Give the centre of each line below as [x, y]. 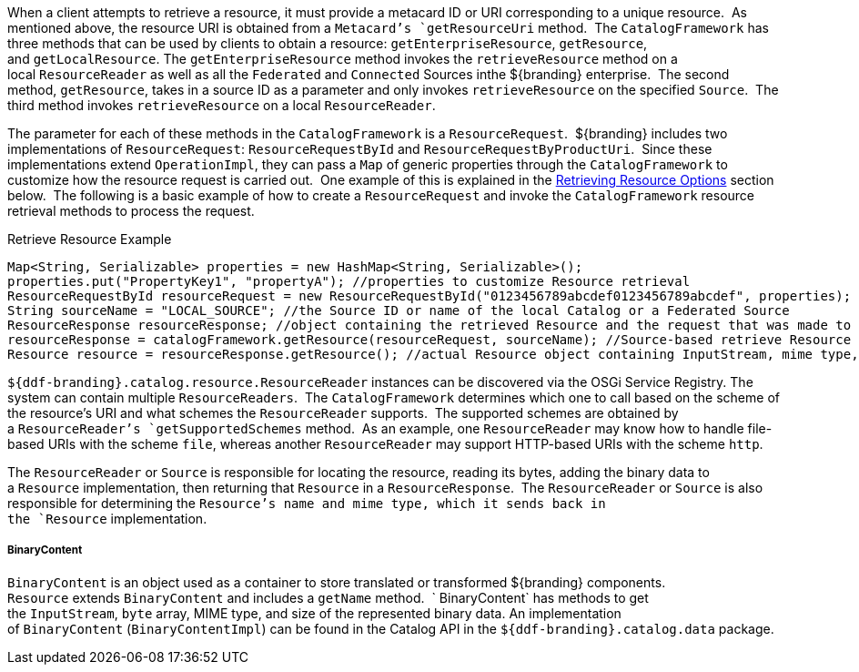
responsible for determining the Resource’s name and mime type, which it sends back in [307, 503]
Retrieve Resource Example [90, 239]
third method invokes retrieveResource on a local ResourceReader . [222, 105]
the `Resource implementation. [107, 519]
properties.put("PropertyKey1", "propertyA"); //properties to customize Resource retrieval [349, 281]
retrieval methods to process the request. [131, 211]
